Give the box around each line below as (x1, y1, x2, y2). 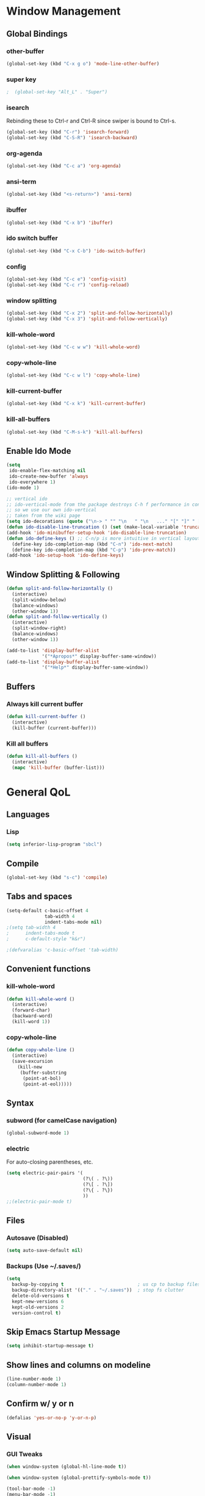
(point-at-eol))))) (22, 1081, 72, 1087)
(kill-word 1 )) (12, 1019, 51, 1025)
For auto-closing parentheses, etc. (6, 1158, 93, 1166)
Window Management (6, 4, 121, 18)
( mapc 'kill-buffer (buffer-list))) (12, 764, 105, 771)
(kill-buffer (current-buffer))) (12, 725, 97, 731)
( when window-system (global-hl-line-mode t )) (6, 1464, 127, 1470)
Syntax (6, 1098, 34, 1108)
